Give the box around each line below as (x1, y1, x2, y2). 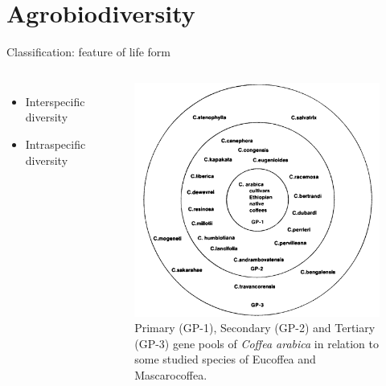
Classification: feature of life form (6, 43, 171, 60)
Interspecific (25, 92, 85, 109)
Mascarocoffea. (134, 366, 207, 383)
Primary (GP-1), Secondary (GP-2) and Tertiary (134, 319, 376, 336)
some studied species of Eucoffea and (134, 351, 316, 368)
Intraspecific (25, 135, 86, 152)
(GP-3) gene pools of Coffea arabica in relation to (134, 335, 380, 351)
